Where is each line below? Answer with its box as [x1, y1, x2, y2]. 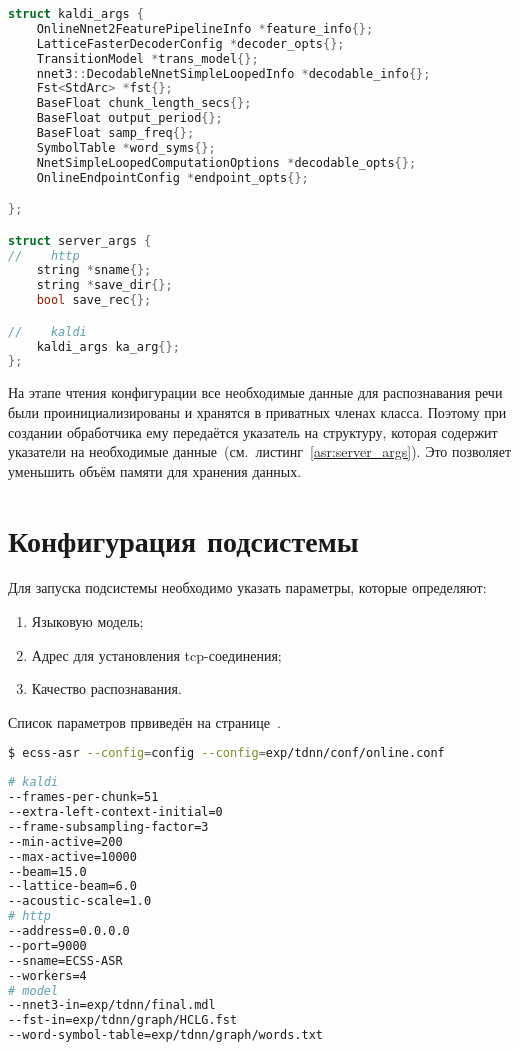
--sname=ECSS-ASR [8, 953, 123, 968]
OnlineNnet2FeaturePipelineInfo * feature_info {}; [36, 21, 374, 36]
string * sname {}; [36, 263, 152, 278]
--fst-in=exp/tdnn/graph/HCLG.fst [8, 1013, 238, 1028]
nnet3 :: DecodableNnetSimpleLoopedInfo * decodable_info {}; [36, 66, 431, 81]
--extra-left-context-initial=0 [8, 805, 223, 820]
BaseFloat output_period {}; [36, 111, 223, 126]
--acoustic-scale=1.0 [8, 894, 152, 909]
